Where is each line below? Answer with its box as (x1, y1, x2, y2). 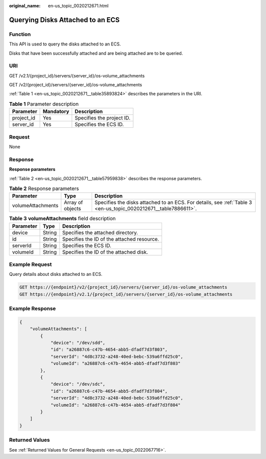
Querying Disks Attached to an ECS (9, 15, 120, 24)
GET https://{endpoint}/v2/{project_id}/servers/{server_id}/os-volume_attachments (19, 284, 228, 290)
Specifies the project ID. (74, 115, 131, 121)
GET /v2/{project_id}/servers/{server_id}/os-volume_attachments (9, 82, 142, 88)
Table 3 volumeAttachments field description (9, 215, 116, 222)
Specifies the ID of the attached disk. (62, 248, 148, 255)
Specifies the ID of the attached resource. (62, 235, 160, 242)
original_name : (9, 3, 41, 8)
